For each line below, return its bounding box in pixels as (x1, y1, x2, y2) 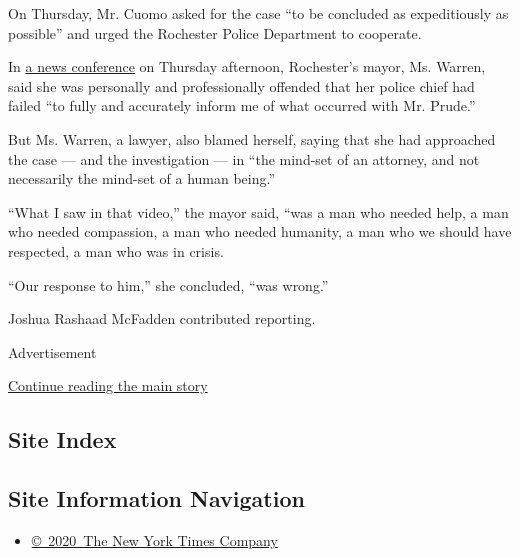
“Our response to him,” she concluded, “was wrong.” (8, 274, 329, 295)
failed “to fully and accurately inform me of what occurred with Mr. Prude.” (8, 95, 476, 116)
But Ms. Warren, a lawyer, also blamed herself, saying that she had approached (8, 128, 496, 149)
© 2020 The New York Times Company (31, 529, 278, 550)
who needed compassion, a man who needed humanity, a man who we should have (8, 221, 512, 242)
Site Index (8, 424, 117, 455)
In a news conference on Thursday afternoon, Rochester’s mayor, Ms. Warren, (8, 56, 486, 77)
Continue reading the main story (8, 375, 208, 396)
